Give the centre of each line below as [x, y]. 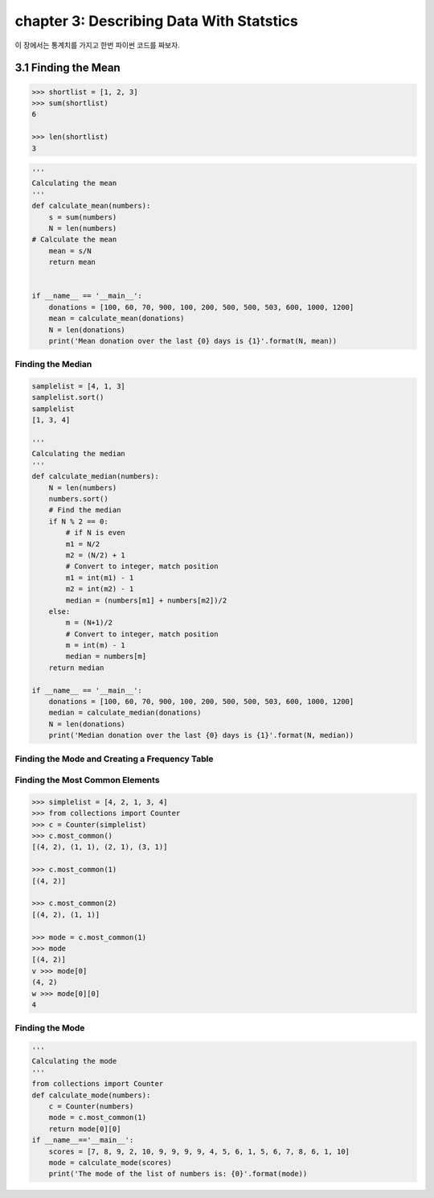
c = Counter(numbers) [91, 1107]
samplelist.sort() [68, 397]
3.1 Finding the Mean [68, 68]
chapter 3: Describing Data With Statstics [157, 21]
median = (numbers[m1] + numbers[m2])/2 [146, 600]
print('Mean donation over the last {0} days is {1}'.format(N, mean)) [193, 341]
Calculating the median [79, 454]
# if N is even [96, 533]
